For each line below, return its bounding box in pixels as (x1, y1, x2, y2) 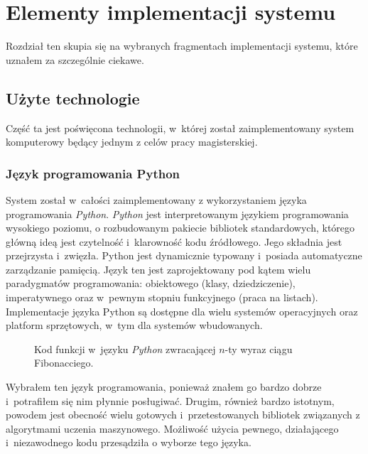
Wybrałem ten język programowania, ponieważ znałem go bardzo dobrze (6, 379, 322, 394)
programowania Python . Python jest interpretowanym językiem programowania (6, 206, 349, 221)
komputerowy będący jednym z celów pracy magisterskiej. (6, 134, 258, 149)
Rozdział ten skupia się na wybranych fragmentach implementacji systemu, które (6, 38, 358, 53)
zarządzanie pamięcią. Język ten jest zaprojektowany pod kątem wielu (6, 261, 311, 276)
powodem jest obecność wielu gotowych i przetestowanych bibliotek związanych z (6, 407, 360, 422)
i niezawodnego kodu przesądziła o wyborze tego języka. (6, 435, 251, 450)
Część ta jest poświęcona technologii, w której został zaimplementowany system (6, 120, 355, 135)
